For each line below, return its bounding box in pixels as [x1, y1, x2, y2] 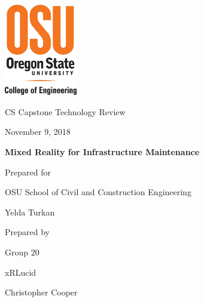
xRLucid [5, 266, 36, 278]
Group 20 [5, 245, 39, 258]
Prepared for [5, 165, 51, 178]
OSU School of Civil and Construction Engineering [5, 186, 191, 198]
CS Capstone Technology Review [5, 105, 126, 118]
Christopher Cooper [5, 286, 78, 298]
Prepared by [5, 226, 50, 238]
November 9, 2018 [5, 125, 71, 138]
